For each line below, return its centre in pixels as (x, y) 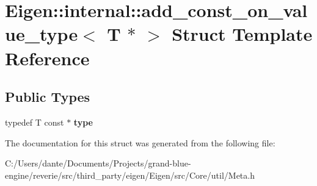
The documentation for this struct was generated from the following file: (140, 142)
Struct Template (242, 34)
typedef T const (35, 122)
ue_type (42, 34)
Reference (47, 58)
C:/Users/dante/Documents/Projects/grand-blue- (98, 163)
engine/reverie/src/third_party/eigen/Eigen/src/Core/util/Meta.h (130, 175)
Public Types (48, 97)
